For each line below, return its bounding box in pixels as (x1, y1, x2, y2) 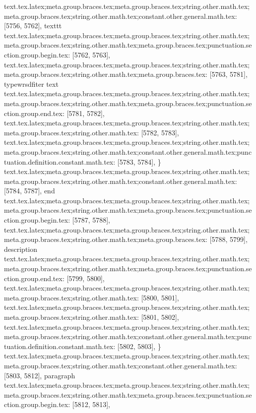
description (4, 243, 38, 254)
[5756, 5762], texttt (4, 20, 62, 31)
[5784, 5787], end (4, 185, 55, 196)
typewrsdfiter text (4, 78, 59, 89)
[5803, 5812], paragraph (4, 370, 75, 380)
